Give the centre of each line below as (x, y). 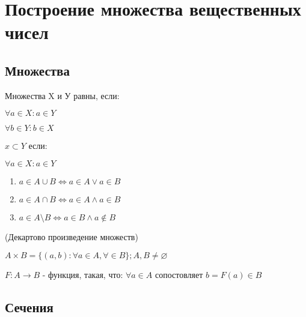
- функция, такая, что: (83, 274)
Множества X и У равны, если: (62, 95)
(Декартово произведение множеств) (72, 236)
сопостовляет (179, 274)
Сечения (29, 306)
